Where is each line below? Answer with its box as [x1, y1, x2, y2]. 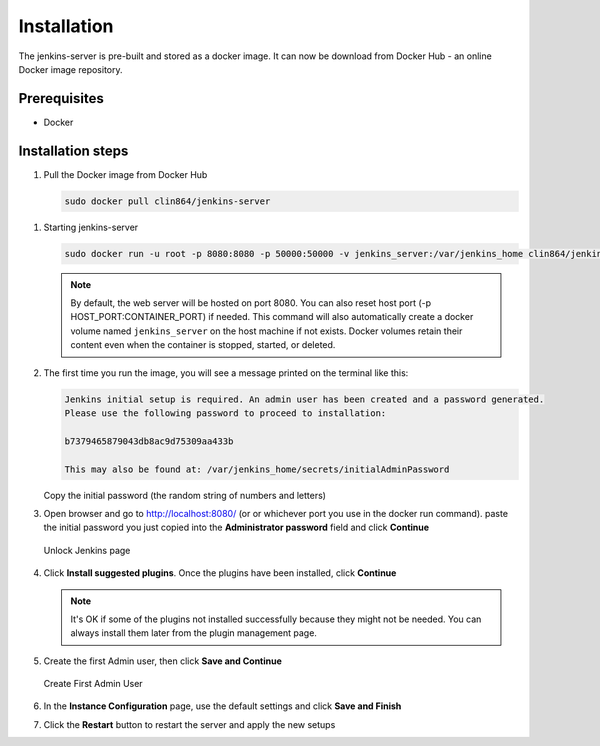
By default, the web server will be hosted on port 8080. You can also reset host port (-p [70, 297, 432, 309]
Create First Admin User [43, 678, 144, 690]
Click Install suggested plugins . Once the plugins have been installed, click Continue [43, 567, 397, 579]
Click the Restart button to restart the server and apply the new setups [43, 718, 336, 730]
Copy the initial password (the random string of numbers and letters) [43, 489, 327, 501]
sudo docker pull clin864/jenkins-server [64, 195, 271, 207]
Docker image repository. [18, 63, 123, 75]
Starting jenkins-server [43, 221, 139, 233]
